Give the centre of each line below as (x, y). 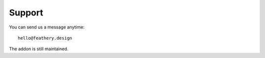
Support (26, 13)
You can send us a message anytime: (47, 27)
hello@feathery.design (45, 38)
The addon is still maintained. (39, 49)
